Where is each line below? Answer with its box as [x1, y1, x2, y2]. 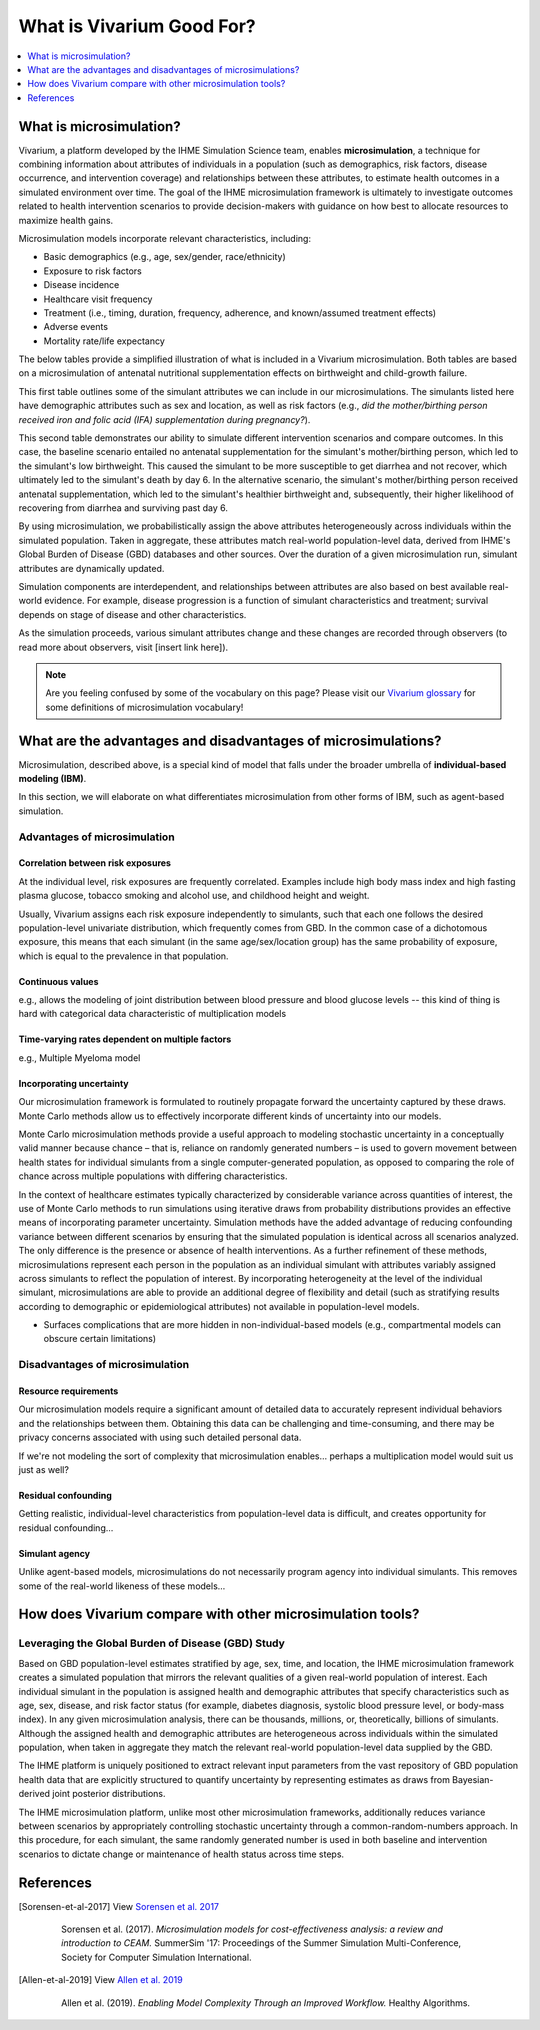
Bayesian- [451, 1773, 494, 1785]
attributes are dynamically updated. [18, 562, 165, 574]
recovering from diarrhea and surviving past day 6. [18, 502, 229, 514]
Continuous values [18, 975, 99, 987]
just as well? [18, 1464, 70, 1475]
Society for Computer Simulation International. [61, 1951, 252, 1963]
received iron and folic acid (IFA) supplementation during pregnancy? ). [18, 413, 311, 425]
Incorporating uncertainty [18, 1077, 129, 1089]
